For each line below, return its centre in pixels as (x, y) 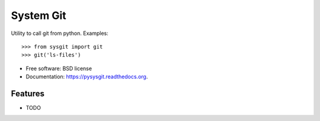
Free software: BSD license (59, 68)
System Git (39, 15)
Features (28, 93)
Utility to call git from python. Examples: (60, 33)
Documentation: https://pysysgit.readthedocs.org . (87, 77)
